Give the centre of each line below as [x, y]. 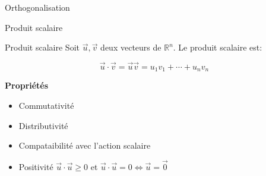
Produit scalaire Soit [42, 47]
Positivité [36, 167]
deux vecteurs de [131, 47]
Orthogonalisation [37, 7]
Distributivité [43, 125]
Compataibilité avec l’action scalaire [85, 145]
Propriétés [27, 85]
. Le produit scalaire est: [218, 47]
